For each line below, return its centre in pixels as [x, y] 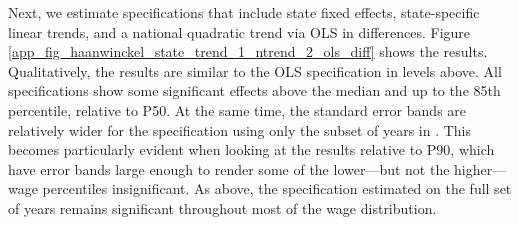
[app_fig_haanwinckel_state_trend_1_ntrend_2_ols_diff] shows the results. [248, 51]
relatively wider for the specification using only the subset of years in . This [240, 129]
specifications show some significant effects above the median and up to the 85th [254, 90]
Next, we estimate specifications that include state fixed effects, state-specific [244, 12]
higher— [480, 168]
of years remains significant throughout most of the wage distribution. [222, 207]
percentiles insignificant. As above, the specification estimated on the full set [277, 188]
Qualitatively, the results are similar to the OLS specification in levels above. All [255, 70]
